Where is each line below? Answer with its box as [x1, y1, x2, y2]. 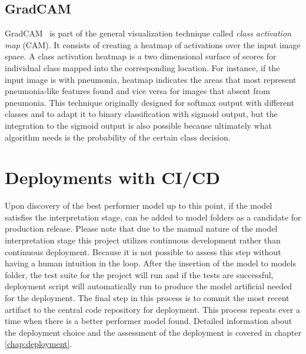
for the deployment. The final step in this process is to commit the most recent [5, 292, 290, 304]
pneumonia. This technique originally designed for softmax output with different [5, 96, 294, 108]
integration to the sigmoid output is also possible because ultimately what [5, 119, 272, 131]
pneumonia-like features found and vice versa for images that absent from [5, 85, 270, 97]
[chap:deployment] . [5, 338, 72, 350]
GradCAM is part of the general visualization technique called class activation [5, 27, 291, 39]
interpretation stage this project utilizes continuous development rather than [5, 234, 281, 246]
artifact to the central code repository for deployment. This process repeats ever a [5, 303, 300, 315]
